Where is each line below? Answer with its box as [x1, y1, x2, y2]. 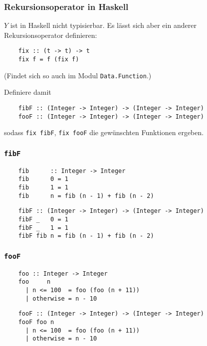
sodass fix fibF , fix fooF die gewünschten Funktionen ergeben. [4, 127, 204, 138]
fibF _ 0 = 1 [18, 216, 68, 223]
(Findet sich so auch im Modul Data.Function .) [4, 70, 152, 80]
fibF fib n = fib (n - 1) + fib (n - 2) [18, 232, 154, 240]
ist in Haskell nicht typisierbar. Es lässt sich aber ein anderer [10, 20, 197, 30]
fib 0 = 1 [18, 175, 68, 183]
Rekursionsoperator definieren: [4, 29, 97, 40]
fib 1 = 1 [18, 184, 68, 191]
